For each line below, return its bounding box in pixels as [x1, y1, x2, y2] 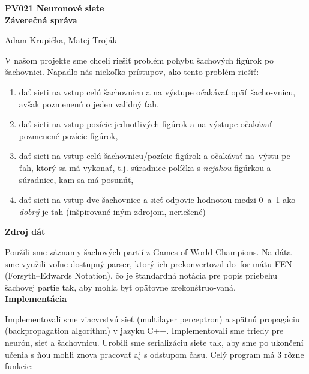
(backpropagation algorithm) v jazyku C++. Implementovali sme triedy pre [5, 324, 284, 337]
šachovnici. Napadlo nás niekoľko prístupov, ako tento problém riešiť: [5, 65, 259, 78]
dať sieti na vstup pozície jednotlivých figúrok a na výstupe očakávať [19, 118, 273, 130]
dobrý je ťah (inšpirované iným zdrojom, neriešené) [19, 205, 206, 217]
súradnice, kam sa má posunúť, [19, 173, 134, 185]
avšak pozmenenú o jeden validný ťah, [19, 97, 159, 110]
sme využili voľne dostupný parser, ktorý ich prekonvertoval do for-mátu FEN [5, 257, 292, 270]
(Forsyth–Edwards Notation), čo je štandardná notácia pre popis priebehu [5, 269, 278, 282]
